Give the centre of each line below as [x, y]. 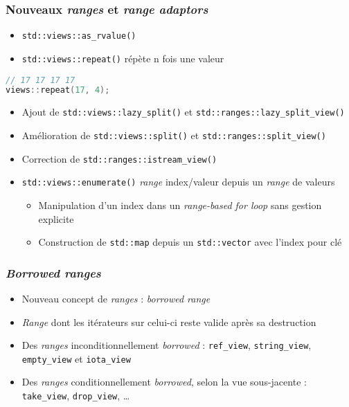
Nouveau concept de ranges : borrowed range [116, 298]
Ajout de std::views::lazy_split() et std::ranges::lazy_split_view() [183, 112]
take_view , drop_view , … [76, 396]
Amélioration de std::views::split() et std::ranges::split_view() [174, 135]
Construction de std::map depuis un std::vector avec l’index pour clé [190, 242]
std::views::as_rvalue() [79, 36]
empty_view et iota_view [76, 358]
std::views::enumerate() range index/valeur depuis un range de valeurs [178, 182]
